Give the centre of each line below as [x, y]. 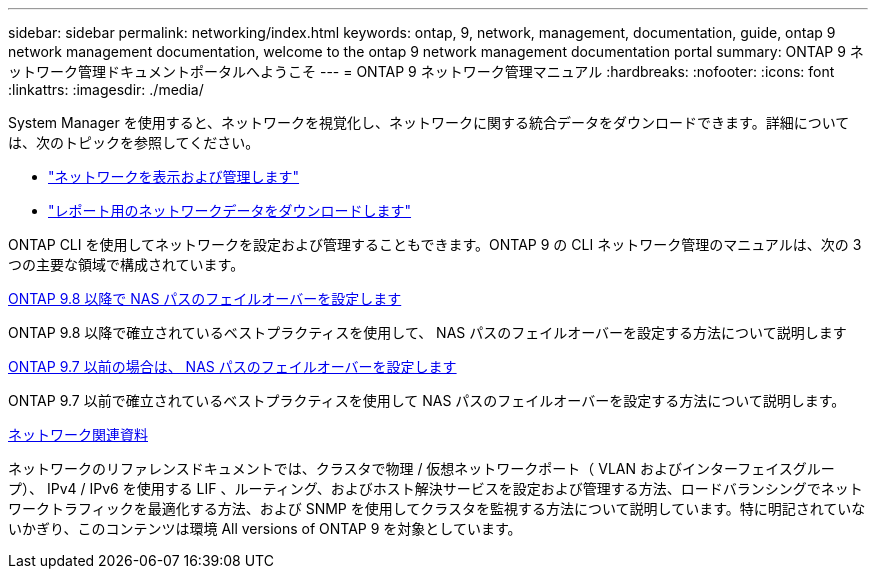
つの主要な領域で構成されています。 [126, 264]
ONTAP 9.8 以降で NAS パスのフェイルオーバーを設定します [205, 298]
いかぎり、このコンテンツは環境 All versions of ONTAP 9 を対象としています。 [265, 528]
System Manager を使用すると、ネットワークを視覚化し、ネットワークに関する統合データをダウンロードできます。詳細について [429, 122]
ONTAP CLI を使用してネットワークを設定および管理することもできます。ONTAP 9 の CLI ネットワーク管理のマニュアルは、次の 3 [435, 244]
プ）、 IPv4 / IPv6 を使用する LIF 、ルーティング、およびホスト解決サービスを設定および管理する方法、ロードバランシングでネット [435, 488]
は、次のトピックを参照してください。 [134, 142]
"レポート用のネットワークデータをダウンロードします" [230, 210]
